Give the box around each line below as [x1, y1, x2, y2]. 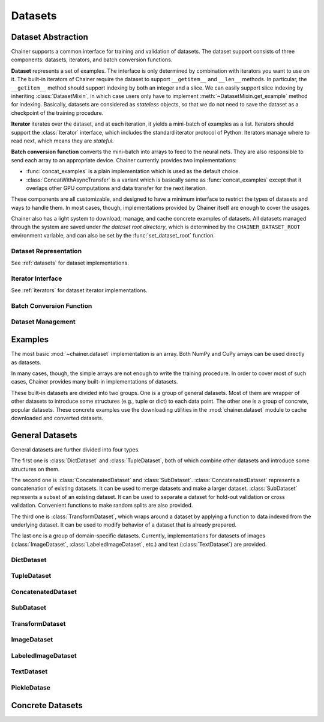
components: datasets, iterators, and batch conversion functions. [11, 56, 173, 63]
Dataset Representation [11, 246, 82, 255]
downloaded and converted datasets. [11, 414, 104, 421]
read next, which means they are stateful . [11, 137, 114, 144]
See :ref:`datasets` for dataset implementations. [11, 259, 129, 267]
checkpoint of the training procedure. [11, 109, 104, 117]
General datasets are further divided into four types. [11, 445, 140, 453]
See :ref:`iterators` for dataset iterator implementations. [11, 287, 148, 294]
